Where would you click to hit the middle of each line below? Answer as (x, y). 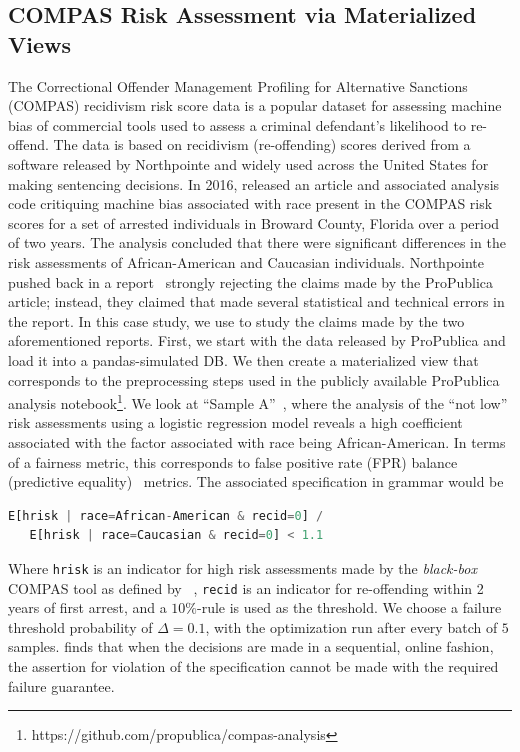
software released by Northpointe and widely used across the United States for (248, 163)
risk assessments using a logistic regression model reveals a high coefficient (235, 422)
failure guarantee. (61, 685)
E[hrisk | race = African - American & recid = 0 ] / (166, 515)
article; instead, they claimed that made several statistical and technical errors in (256, 301)
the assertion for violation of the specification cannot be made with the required (253, 666)
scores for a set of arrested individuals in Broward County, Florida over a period (254, 222)
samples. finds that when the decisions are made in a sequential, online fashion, (251, 646)
